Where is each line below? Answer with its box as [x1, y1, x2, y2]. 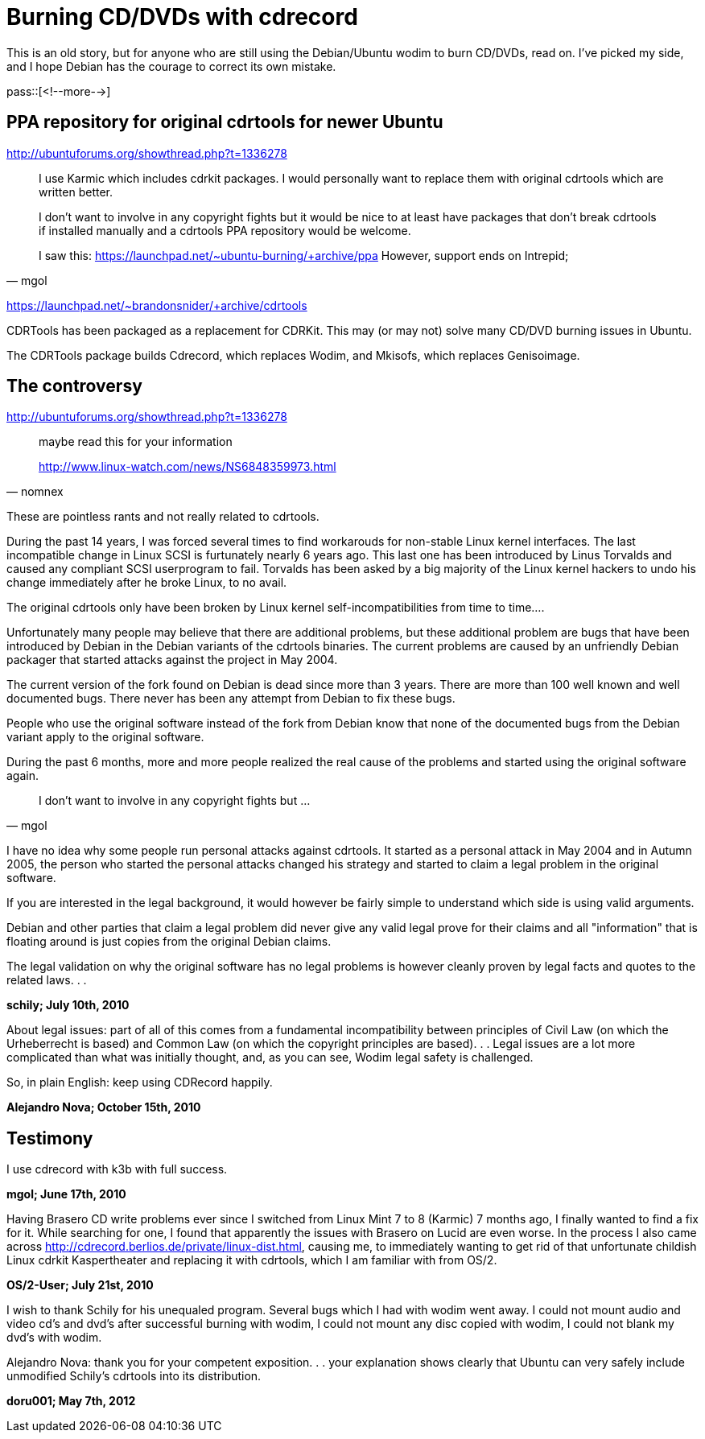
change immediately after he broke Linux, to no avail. [6, 575, 287, 590]
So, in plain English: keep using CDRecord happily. [6, 1075, 273, 1090]
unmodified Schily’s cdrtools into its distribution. [6, 1369, 262, 1383]
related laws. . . [6, 973, 87, 988]
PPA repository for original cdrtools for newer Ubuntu [6, 112, 443, 133]
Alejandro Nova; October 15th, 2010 [6, 1100, 201, 1115]
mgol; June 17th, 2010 [6, 1187, 126, 1202]
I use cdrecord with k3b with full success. [6, 1162, 228, 1177]
